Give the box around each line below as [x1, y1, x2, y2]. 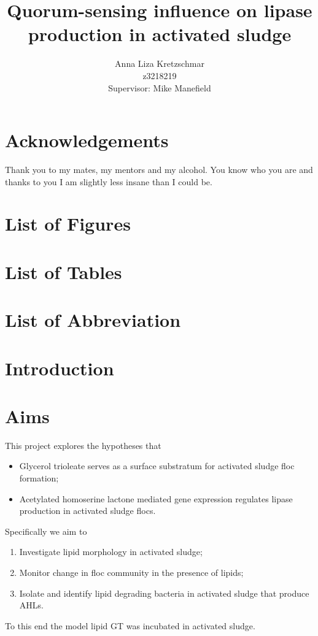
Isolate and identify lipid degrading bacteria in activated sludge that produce [19, 586, 309, 599]
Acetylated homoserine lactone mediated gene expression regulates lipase [19, 492, 293, 505]
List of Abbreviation [5, 307, 181, 332]
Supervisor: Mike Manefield [108, 81, 211, 94]
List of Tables [5, 259, 122, 284]
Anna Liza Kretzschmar [115, 57, 204, 70]
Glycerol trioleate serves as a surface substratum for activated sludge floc [19, 459, 295, 472]
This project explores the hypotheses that [5, 439, 161, 451]
